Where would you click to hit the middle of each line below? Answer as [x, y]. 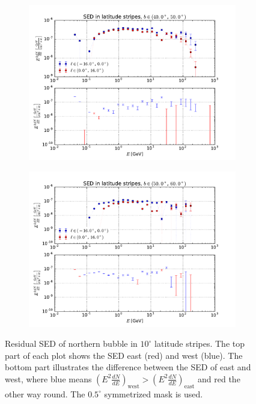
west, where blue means [48, 378]
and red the [219, 378]
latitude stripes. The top [200, 343]
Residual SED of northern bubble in [71, 343]
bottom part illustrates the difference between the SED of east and [128, 367]
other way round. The [45, 393]
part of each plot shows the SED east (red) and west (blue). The [124, 355]
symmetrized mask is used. [154, 393]
